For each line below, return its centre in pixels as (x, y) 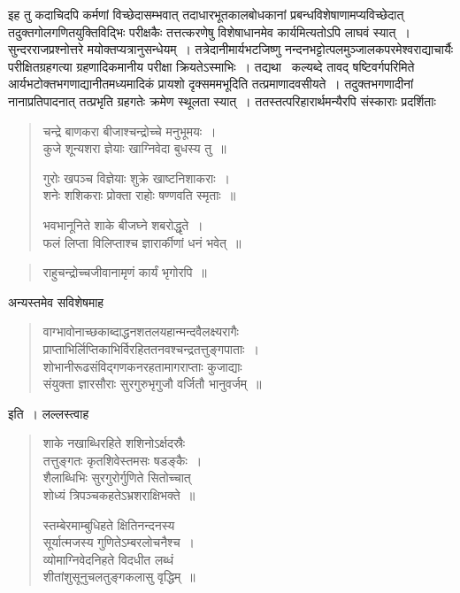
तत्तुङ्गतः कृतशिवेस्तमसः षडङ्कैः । (123, 460)
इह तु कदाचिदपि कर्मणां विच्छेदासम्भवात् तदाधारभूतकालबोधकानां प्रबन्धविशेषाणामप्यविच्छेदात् (206, 14)
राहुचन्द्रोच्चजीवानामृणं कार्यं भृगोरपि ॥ (125, 272)
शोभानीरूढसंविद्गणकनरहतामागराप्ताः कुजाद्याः (142, 366)
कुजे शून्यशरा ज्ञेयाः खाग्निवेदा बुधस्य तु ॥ (134, 148)
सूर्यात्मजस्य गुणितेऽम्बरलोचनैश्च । (119, 542)
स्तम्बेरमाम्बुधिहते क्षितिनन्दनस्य (109, 524)
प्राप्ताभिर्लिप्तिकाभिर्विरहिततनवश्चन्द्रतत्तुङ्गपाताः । (151, 348)
